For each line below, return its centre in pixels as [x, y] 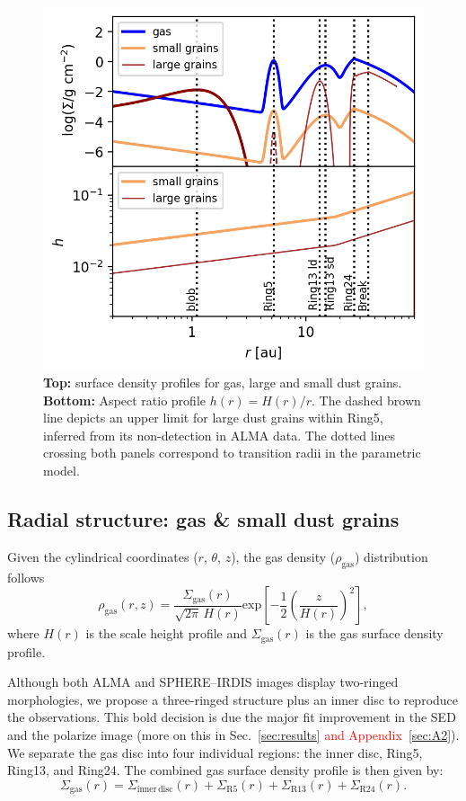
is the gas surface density [374, 633]
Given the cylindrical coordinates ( [103, 556]
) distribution [391, 556]
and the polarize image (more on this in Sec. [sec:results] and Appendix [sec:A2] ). [233, 734]
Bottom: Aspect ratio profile [124, 400]
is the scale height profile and [167, 633]
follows [26, 577]
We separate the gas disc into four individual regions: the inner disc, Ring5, [215, 752]
